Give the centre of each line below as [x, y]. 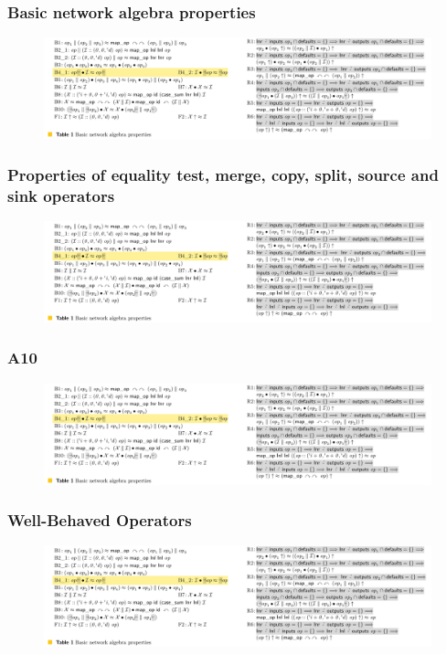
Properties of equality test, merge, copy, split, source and [223, 174]
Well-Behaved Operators [100, 520]
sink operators [61, 195]
